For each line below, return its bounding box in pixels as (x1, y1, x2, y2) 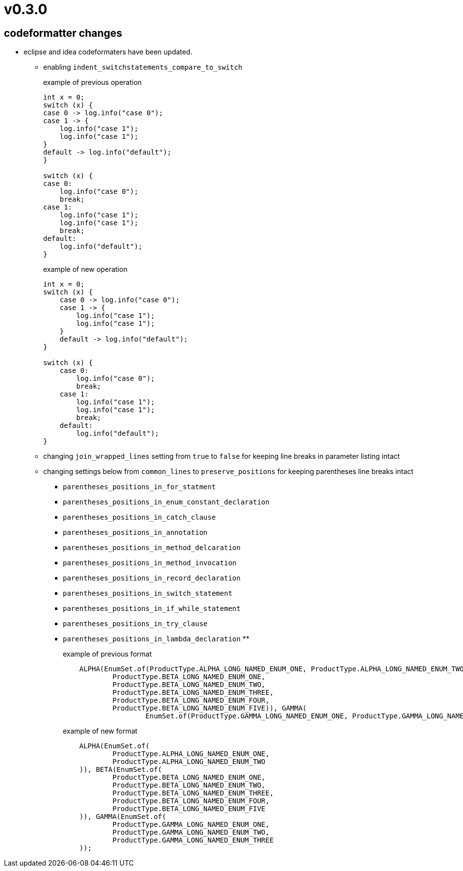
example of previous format (63, 650, 152, 659)
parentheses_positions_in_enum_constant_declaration (63, 498, 270, 506)
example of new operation (43, 265, 128, 274)
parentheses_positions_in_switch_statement (63, 589, 232, 598)
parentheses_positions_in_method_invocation (63, 559, 237, 567)
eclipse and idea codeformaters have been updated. (24, 48, 193, 56)
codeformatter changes (4, 26, 123, 39)
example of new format (63, 727, 138, 736)
